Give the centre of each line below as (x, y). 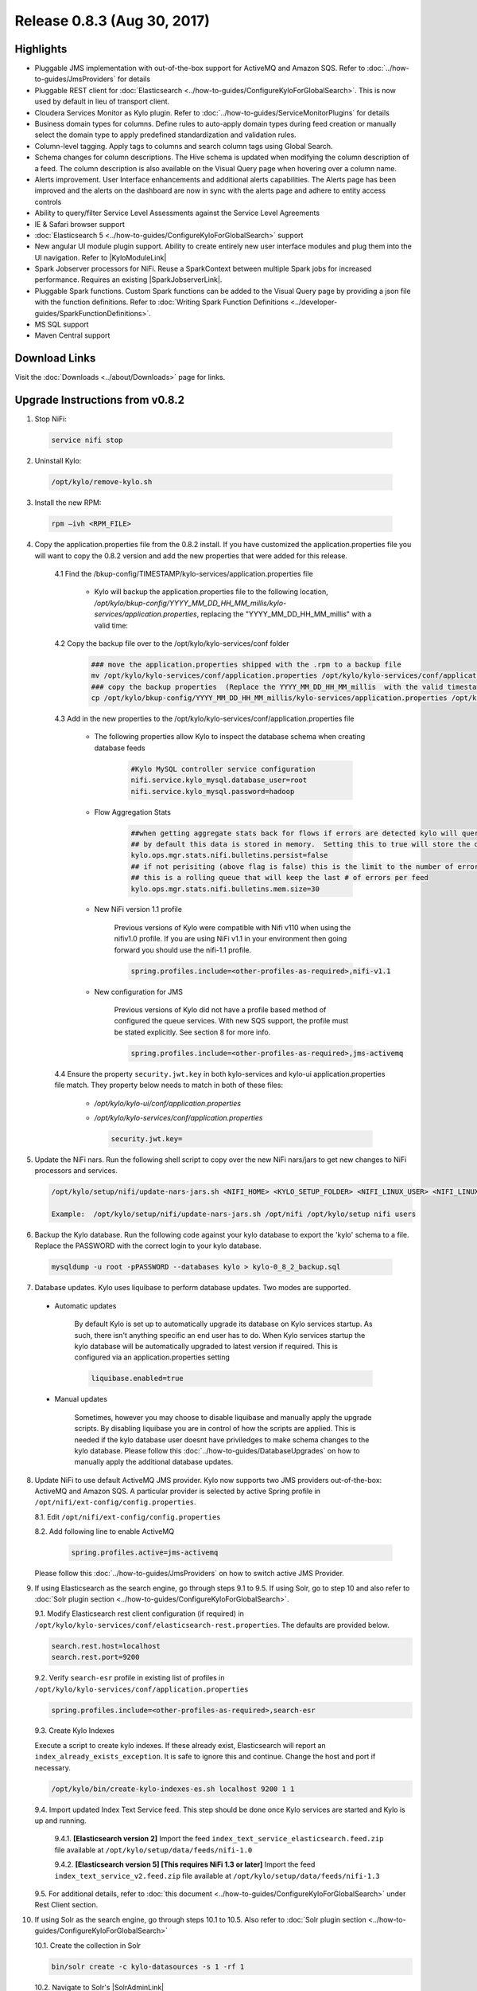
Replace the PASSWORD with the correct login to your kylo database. (148, 1246)
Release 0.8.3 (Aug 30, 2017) (112, 21)
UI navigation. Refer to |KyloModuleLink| (101, 257)
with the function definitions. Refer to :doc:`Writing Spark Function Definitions (162, 302)
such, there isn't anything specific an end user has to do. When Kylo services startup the (220, 1335)
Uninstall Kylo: (58, 461)
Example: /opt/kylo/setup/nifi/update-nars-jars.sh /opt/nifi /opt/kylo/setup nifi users (234, 1214)
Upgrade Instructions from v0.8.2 (99, 400)
